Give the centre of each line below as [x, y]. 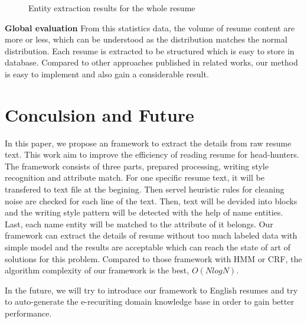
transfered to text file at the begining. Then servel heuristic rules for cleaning [145, 189]
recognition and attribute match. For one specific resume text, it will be [135, 177]
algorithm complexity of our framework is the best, [97, 270]
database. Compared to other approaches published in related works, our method [151, 62]
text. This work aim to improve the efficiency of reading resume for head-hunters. [152, 154]
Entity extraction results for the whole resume [112, 8]
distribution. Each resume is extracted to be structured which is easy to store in [150, 50]
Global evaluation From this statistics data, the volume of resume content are [150, 27]
